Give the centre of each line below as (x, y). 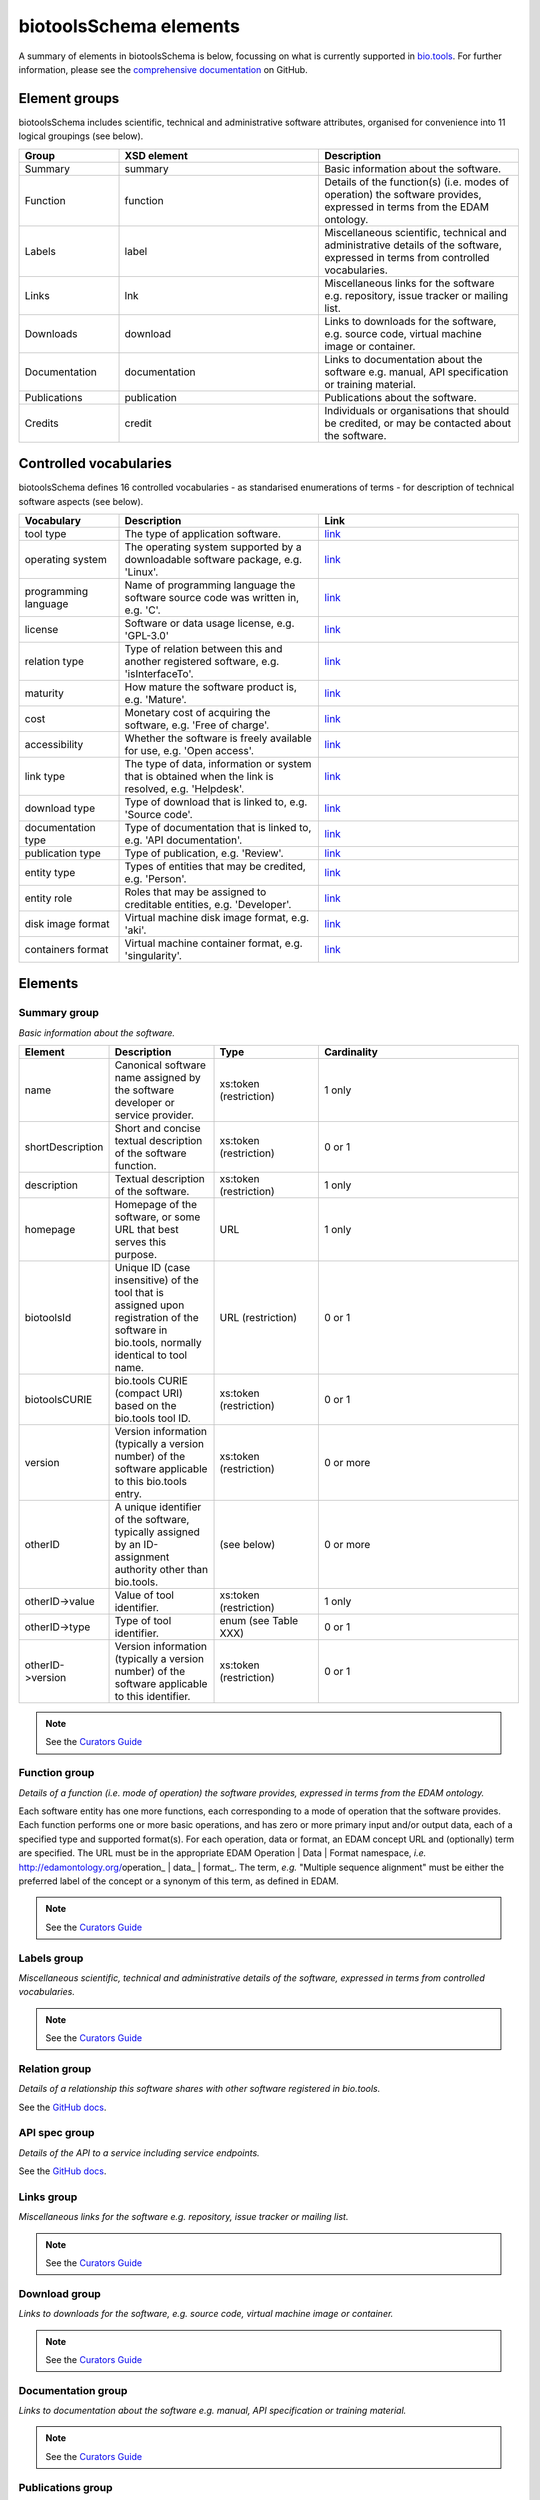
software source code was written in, (212, 597)
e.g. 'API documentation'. (183, 840)
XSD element (156, 155)
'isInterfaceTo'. (159, 673)
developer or (144, 1103)
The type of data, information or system (218, 763)
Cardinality (351, 1052)
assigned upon (149, 1305)
